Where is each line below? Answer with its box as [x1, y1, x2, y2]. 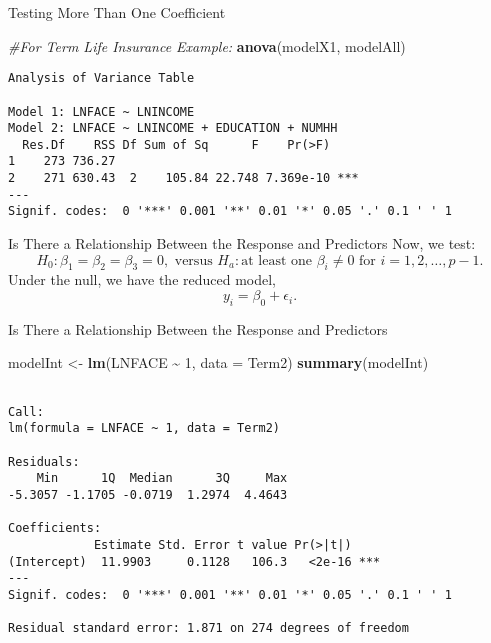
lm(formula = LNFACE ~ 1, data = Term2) [8, 421, 281, 436]
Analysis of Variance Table [8, 71, 195, 86]
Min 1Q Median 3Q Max [36, 471, 288, 486]
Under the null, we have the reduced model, [8, 269, 277, 290]
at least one [241, 253, 312, 268]
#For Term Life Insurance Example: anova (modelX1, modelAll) [8, 35, 406, 56]
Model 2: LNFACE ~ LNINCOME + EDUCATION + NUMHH [8, 121, 338, 136]
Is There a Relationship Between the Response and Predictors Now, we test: [8, 233, 476, 254]
